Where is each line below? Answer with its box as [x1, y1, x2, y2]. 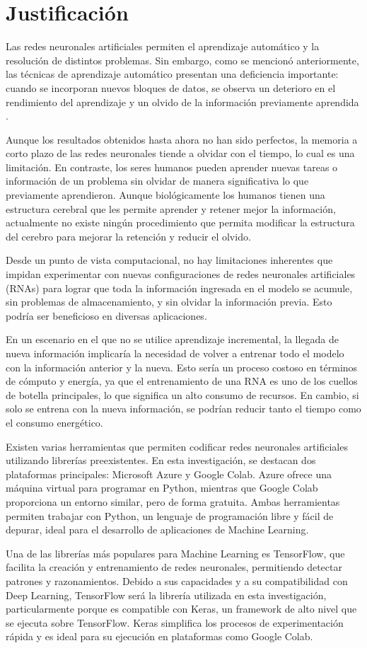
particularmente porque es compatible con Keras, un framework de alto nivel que [6, 601, 357, 616]
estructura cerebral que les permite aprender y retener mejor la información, [6, 201, 336, 216]
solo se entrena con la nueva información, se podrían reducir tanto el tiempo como [6, 401, 361, 416]
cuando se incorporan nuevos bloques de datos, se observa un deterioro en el [6, 80, 336, 95]
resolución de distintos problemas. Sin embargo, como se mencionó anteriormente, [6, 52, 359, 67]
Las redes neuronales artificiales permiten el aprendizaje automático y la [6, 39, 320, 54]
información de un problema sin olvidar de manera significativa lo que [6, 173, 309, 188]
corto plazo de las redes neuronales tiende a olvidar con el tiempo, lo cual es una [6, 146, 355, 161]
